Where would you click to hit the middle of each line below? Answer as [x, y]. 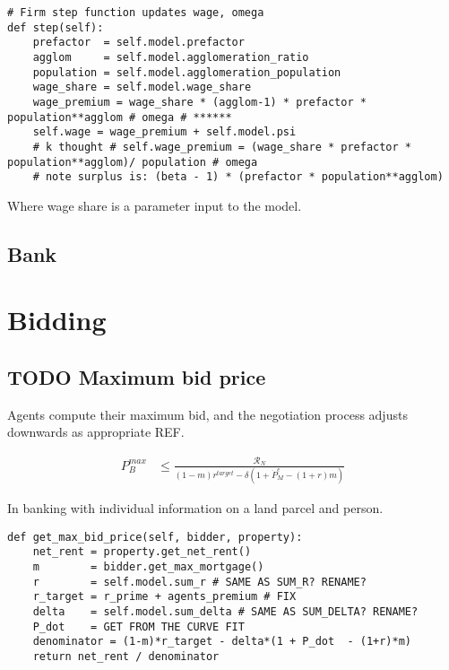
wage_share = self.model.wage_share [142, 87]
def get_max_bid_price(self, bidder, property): [155, 537]
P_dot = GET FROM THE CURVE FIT [138, 626]
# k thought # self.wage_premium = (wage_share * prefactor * [222, 147]
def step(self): [56, 27]
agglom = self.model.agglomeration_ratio [171, 57]
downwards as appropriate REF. [96, 432]
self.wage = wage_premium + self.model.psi [164, 132]
